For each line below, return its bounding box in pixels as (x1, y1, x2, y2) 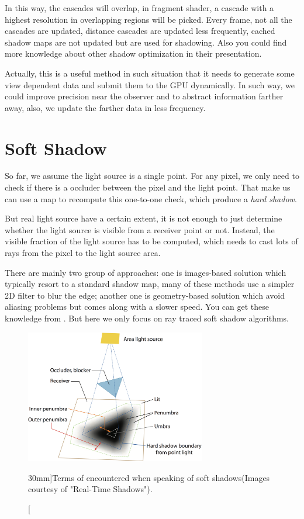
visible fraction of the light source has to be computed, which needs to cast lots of (5, 235, 298, 247)
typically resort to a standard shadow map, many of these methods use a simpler (5, 278, 295, 290)
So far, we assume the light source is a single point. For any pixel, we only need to (5, 169, 299, 182)
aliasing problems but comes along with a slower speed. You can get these (5, 300, 269, 313)
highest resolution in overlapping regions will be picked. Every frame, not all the (5, 13, 292, 25)
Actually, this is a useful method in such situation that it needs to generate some (5, 67, 295, 79)
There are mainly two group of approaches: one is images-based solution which (5, 266, 286, 278)
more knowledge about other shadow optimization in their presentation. (5, 47, 262, 60)
